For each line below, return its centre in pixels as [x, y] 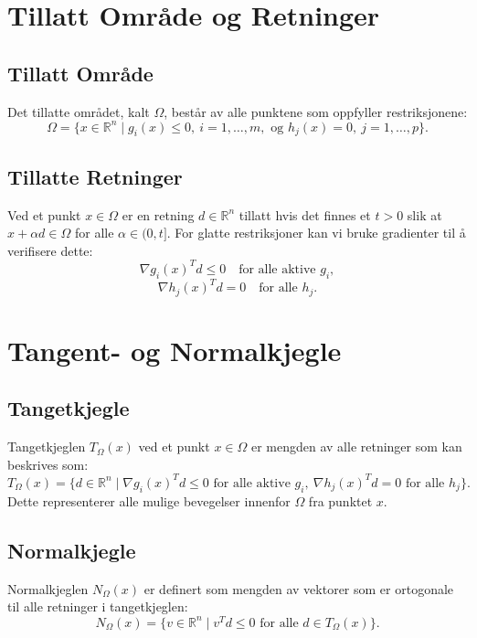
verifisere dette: [50, 250]
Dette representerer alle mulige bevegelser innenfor [149, 500]
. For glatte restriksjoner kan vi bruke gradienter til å [316, 233]
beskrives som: [48, 464]
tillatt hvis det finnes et [305, 214]
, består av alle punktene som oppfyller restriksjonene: [316, 111]
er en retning [158, 214]
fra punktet [340, 500]
